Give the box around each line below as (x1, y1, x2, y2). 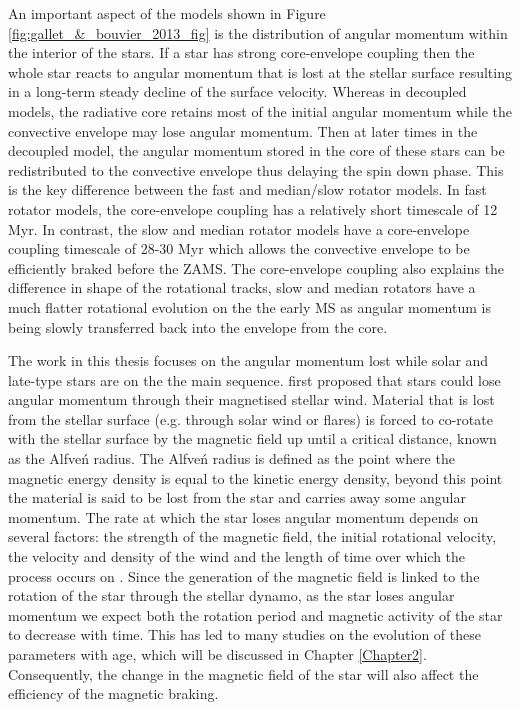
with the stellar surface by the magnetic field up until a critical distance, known (8, 428, 497, 449)
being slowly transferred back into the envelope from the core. (8, 316, 388, 337)
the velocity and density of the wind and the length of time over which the (8, 546, 466, 567)
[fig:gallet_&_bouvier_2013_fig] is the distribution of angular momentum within (8, 22, 508, 43)
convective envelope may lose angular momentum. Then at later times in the (8, 120, 478, 141)
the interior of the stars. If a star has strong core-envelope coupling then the (8, 42, 475, 63)
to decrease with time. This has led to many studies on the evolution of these (8, 624, 481, 645)
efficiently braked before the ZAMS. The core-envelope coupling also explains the (8, 257, 505, 278)
